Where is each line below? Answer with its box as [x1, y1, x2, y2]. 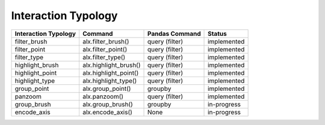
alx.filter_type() [82, 53, 126, 61]
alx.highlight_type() [82, 77, 137, 85]
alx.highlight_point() [82, 69, 139, 77]
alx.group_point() [82, 84, 131, 93]
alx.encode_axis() [82, 108, 132, 116]
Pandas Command [147, 29, 201, 38]
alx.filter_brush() [82, 37, 129, 45]
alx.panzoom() [82, 92, 123, 100]
